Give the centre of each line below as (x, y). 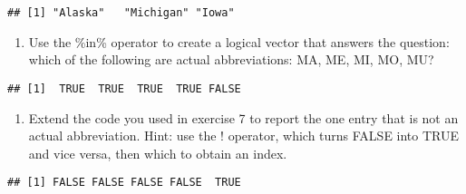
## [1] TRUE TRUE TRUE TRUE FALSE (124, 88)
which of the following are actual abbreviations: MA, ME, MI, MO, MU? (231, 59)
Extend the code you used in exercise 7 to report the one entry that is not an (243, 117)
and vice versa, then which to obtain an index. (158, 153)
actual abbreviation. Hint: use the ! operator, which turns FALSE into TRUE (244, 136)
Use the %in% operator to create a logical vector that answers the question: (239, 41)
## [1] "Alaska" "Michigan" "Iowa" (121, 13)
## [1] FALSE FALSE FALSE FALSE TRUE (124, 183)
